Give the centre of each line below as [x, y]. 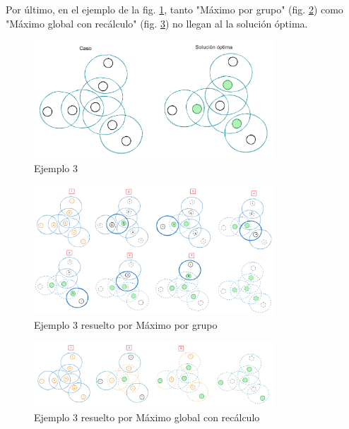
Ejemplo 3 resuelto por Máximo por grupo [126, 324]
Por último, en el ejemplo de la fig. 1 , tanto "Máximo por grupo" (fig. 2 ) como [174, 9]
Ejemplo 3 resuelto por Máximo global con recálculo [147, 417]
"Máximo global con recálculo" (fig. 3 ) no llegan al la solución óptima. [157, 23]
